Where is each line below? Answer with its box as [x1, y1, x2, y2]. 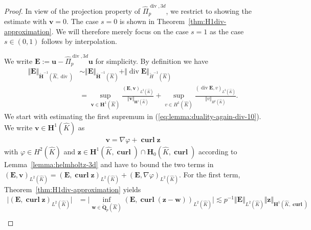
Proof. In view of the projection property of [4, 5, 141, 16]
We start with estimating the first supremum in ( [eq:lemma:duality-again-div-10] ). [4, 111, 261, 122]
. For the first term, [179, 169, 240, 179]
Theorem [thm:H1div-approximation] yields [4, 183, 141, 194]
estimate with [4, 16, 47, 27]
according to [198, 146, 237, 156]
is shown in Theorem [119, 16, 185, 27]
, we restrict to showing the [166, 5, 252, 16]
